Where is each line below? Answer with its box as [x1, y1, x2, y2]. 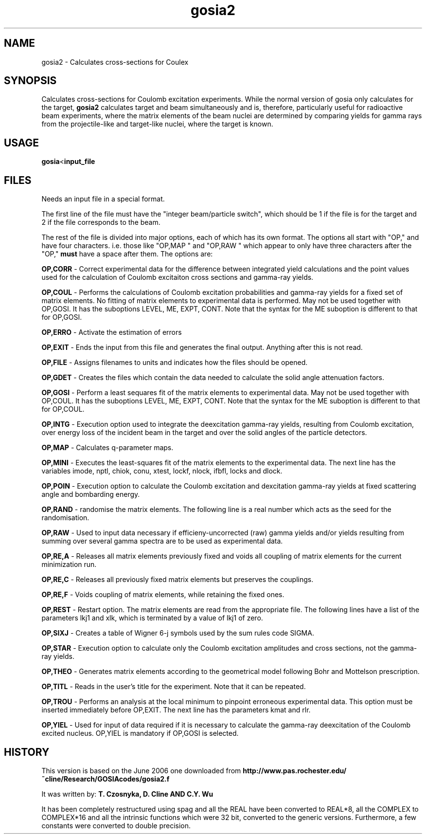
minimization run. [41, 560, 97, 569]
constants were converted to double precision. [41, 821, 191, 830]
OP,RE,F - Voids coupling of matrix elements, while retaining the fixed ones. [41, 590, 284, 599]
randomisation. [41, 513, 89, 522]
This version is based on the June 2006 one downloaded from [41, 766, 241, 775]
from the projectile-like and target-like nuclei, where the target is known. [41, 120, 273, 128]
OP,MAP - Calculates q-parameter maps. [41, 443, 174, 452]
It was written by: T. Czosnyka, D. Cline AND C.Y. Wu [41, 789, 213, 798]
